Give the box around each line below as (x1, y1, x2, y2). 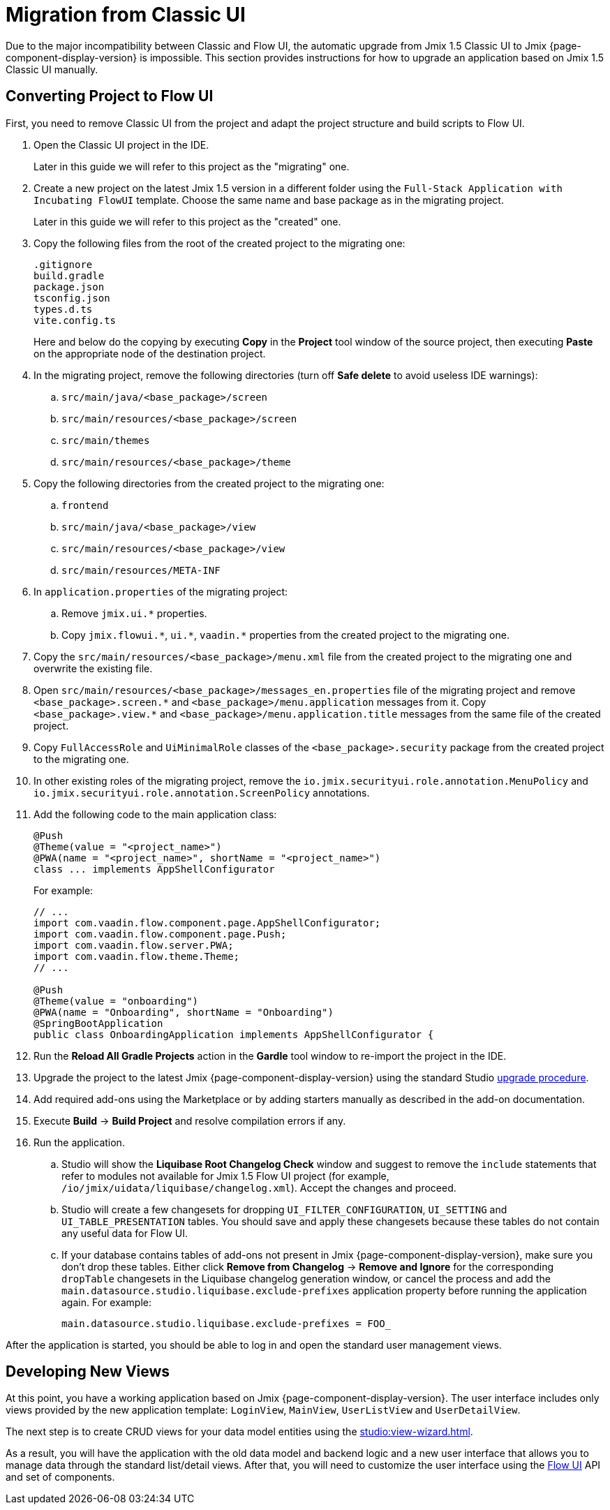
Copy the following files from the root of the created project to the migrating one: (34, 237, 406, 249)
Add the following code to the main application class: (34, 808, 277, 820)
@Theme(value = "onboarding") (34, 995, 199, 1007)
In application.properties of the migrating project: (34, 585, 288, 598)
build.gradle (34, 269, 105, 281)
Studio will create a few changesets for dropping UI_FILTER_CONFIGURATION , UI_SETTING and (61, 1203, 507, 1215)
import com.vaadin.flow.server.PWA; (34, 939, 234, 951)
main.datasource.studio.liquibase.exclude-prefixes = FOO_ (61, 1317, 392, 1329)
